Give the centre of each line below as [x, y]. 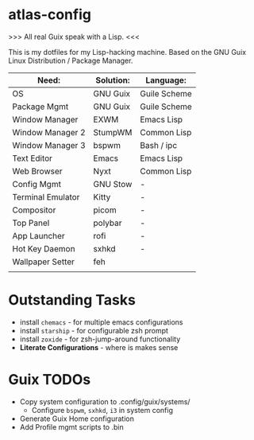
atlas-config [50, 15]
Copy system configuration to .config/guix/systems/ [105, 401]
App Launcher [38, 236]
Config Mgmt [37, 184]
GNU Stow [113, 184]
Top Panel [31, 223]
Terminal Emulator [46, 197]
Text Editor [33, 158]
